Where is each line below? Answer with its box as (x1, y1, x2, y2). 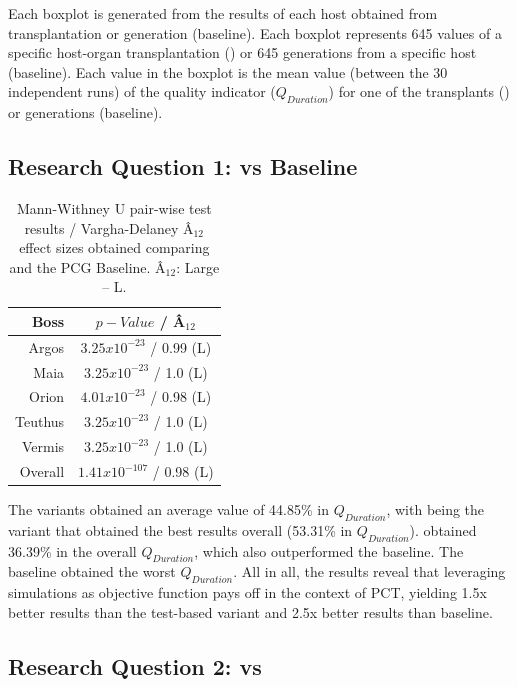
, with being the (386, 499, 485, 520)
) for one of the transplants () (328, 81, 510, 102)
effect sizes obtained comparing (19, 237, 210, 258)
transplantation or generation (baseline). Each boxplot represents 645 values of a (8, 22, 502, 43)
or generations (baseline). (8, 102, 163, 123)
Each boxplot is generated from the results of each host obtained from (8, 3, 438, 23)
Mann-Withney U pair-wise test (17, 197, 212, 218)
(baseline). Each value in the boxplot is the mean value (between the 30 (8, 61, 448, 82)
